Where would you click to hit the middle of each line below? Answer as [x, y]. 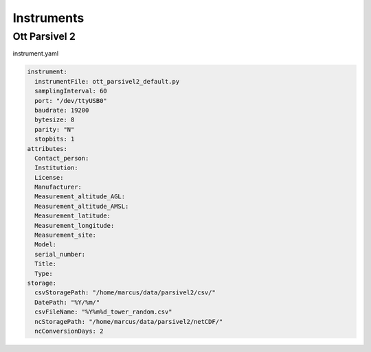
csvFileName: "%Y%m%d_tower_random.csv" [103, 312]
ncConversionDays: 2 [69, 331]
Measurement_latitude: [73, 216]
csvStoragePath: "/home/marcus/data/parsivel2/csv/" [125, 293]
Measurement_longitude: [75, 225]
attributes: [47, 149]
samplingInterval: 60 [71, 91]
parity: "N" [55, 129]
